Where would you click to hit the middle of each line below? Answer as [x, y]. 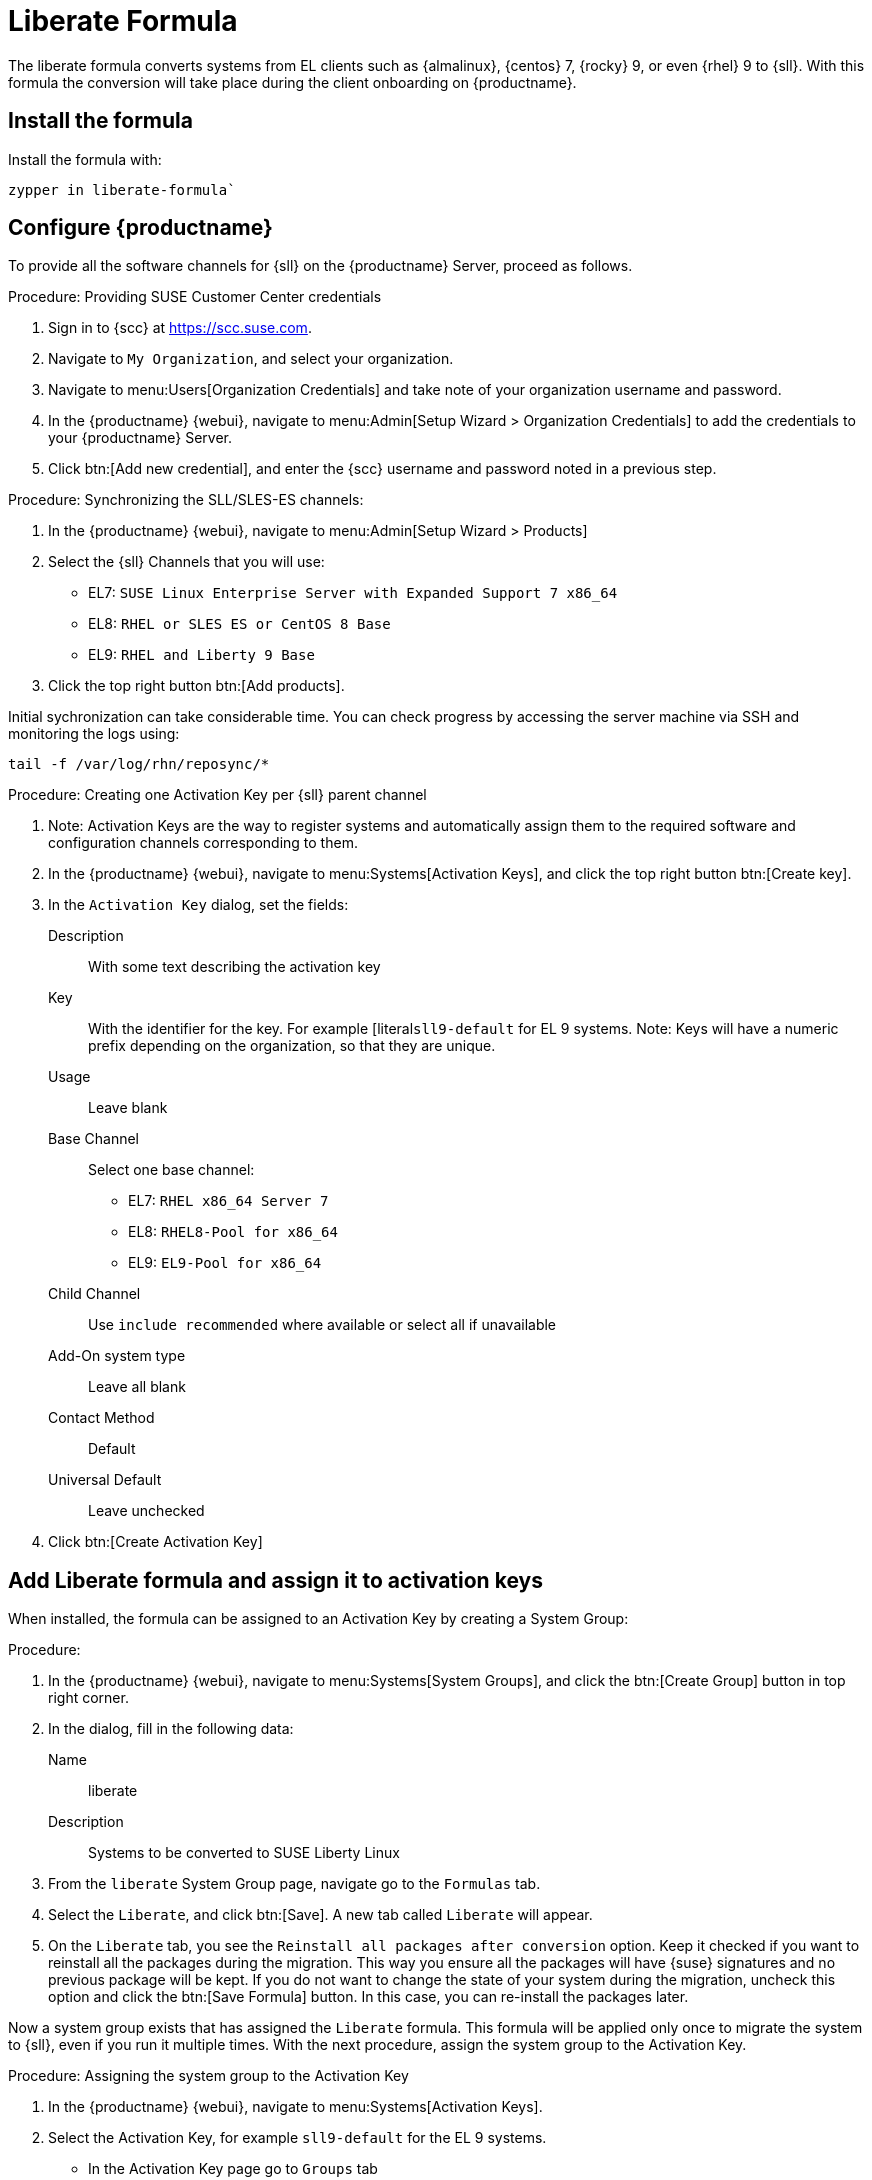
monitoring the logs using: [94, 734]
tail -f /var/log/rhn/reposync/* [139, 764]
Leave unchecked [146, 1511]
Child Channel [94, 1294]
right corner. [88, 1698]
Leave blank [128, 1108]
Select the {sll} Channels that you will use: [186, 562]
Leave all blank [137, 1387]
